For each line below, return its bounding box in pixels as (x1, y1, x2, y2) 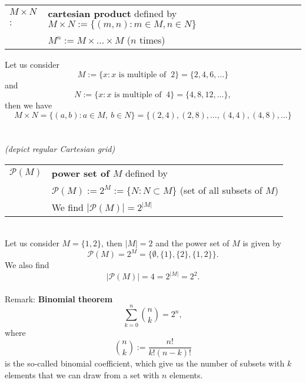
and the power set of (155, 237, 229, 249)
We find (51, 200, 84, 214)
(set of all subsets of (179, 183, 262, 197)
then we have (5, 99, 52, 111)
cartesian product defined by (48, 6, 177, 20)
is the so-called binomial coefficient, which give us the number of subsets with (5, 357, 285, 369)
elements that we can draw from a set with (5, 368, 159, 381)
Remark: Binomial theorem (5, 292, 113, 305)
